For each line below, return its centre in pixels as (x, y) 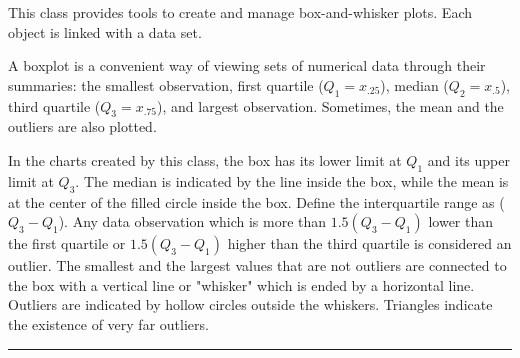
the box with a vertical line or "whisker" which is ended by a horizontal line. (241, 284)
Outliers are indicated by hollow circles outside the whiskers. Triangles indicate (250, 304)
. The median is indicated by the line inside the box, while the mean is (292, 180)
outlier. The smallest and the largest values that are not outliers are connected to (257, 265)
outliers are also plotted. (82, 126)
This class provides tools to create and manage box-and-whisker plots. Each (240, 12)
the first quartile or (67, 243)
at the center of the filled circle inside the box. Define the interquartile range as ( (256, 201)
